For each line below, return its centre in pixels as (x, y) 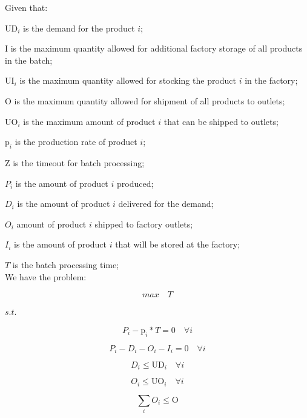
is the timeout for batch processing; (79, 162)
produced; (135, 183)
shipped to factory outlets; (144, 224)
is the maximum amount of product (89, 121)
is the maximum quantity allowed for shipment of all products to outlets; (150, 100)
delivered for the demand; (166, 204)
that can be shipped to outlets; (221, 121)
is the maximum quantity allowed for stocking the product (128, 80)
